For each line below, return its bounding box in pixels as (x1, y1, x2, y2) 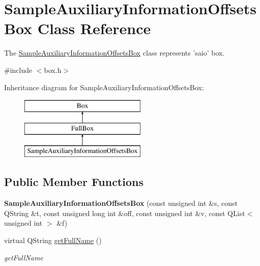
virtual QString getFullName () (4, 235, 102, 246)
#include (4, 64, 33, 75)
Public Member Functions (4, 174, 143, 190)
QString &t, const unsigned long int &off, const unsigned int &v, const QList (4, 207, 245, 218)
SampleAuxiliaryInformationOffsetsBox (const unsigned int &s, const (4, 198, 238, 208)
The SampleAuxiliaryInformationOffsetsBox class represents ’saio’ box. (4, 47, 225, 58)
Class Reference (37, 18, 151, 39)
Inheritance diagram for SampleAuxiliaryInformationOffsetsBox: (4, 82, 204, 92)
